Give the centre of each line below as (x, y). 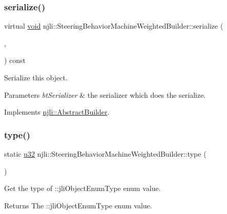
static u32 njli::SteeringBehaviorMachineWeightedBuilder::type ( (105, 154)
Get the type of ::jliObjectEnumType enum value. (82, 188)
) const (15, 60)
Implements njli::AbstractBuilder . (57, 112)
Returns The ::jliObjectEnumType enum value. (78, 205)
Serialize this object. (36, 77)
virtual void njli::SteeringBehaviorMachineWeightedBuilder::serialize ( (114, 26)
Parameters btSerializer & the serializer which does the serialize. (105, 94)
